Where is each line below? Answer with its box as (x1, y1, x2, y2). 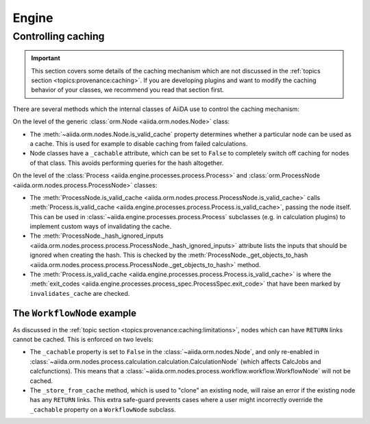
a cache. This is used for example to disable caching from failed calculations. (29, 139, 248, 147)
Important (31, 54, 61, 62)
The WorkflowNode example (12, 307, 137, 319)
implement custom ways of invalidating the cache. (29, 223, 172, 231)
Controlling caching (12, 30, 105, 42)
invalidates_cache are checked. (29, 289, 130, 297)
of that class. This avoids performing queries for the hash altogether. (29, 158, 224, 167)
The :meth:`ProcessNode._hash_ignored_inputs (29, 232, 164, 240)
